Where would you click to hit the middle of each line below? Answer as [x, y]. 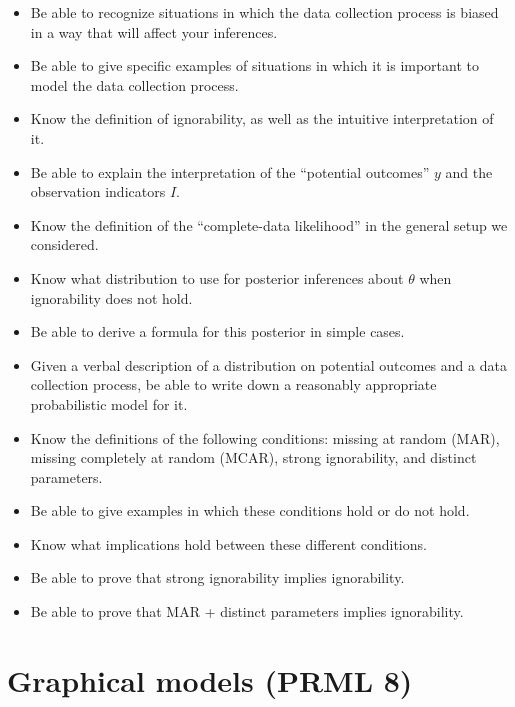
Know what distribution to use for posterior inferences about [217, 277]
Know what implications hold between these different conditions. [228, 543]
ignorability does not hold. [111, 297]
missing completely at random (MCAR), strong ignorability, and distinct [253, 457]
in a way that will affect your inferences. [154, 31]
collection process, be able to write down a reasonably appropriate [233, 384]
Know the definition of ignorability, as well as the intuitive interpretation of [262, 118]
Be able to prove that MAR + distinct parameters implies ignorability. [247, 611]
